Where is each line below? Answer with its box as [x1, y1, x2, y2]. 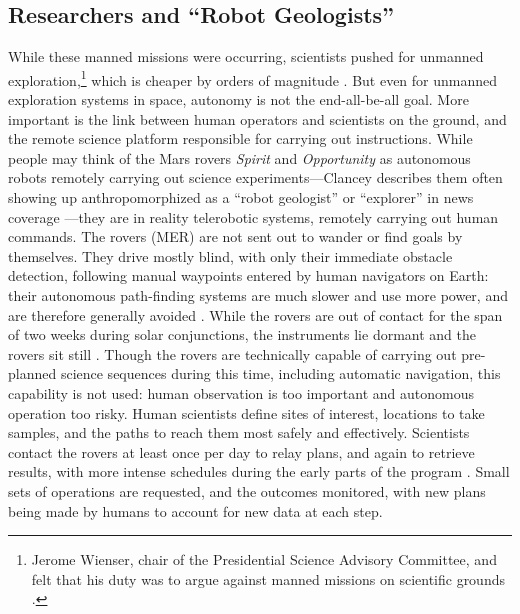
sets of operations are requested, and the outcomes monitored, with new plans [8, 480, 486, 501]
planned [8, 363, 57, 384]
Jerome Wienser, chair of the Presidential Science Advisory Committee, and [31, 549, 497, 570]
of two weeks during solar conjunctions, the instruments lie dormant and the [8, 324, 476, 345]
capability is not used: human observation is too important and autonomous [8, 382, 475, 403]
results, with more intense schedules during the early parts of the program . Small [8, 461, 510, 482]
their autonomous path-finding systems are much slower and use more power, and [8, 284, 508, 305]
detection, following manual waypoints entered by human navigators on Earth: [8, 265, 489, 286]
